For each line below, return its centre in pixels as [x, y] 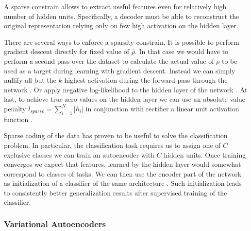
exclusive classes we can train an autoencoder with [79, 154]
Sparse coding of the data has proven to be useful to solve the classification [116, 135]
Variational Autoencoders [55, 224]
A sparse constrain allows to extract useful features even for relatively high [115, 6]
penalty [15, 108]
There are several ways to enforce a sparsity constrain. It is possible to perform [122, 42]
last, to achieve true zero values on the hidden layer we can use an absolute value [125, 99]
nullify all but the [30, 80]
